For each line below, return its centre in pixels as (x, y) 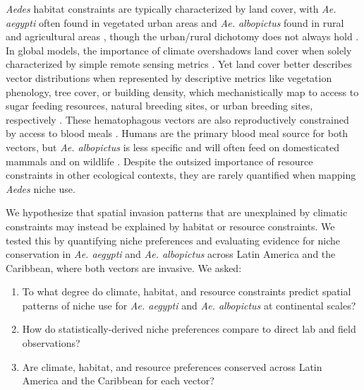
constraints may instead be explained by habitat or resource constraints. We (170, 226)
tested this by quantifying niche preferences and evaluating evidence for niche (173, 240)
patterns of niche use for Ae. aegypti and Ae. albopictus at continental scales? (189, 305)
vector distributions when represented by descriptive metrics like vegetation (169, 77)
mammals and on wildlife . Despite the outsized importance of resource (159, 161)
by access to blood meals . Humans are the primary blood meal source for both (177, 133)
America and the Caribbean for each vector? (118, 380)
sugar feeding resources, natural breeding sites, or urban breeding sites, (159, 106)
